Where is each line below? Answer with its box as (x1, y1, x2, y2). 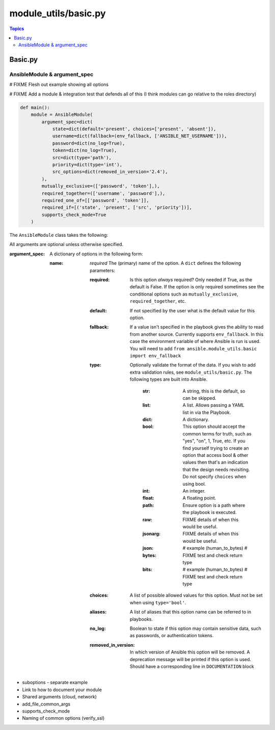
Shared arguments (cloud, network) (22, 694, 97, 700)
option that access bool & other (182, 452, 249, 458)
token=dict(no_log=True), (52, 148, 117, 153)
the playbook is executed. (182, 509, 237, 516)
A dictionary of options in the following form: (49, 251, 144, 257)
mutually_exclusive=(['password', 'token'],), (41, 183, 160, 189)
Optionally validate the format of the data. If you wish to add (130, 362, 256, 368)
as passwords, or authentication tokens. (130, 632, 214, 639)
